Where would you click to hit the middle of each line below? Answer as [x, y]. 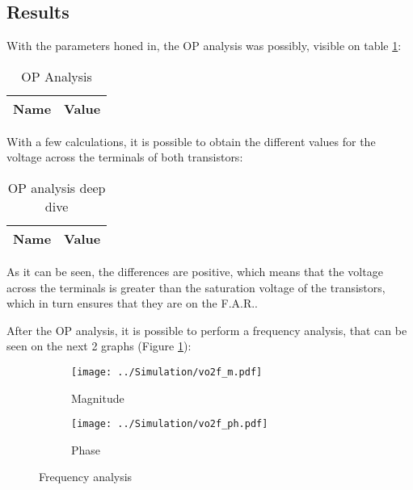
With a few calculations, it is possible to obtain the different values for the [191, 141]
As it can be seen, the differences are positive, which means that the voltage [195, 271]
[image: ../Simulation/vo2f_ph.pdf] [170, 424]
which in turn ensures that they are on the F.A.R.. [133, 303]
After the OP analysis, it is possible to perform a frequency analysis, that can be [207, 330]
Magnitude [98, 398]
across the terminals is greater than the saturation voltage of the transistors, [196, 287]
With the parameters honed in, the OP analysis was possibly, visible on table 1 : [204, 46]
